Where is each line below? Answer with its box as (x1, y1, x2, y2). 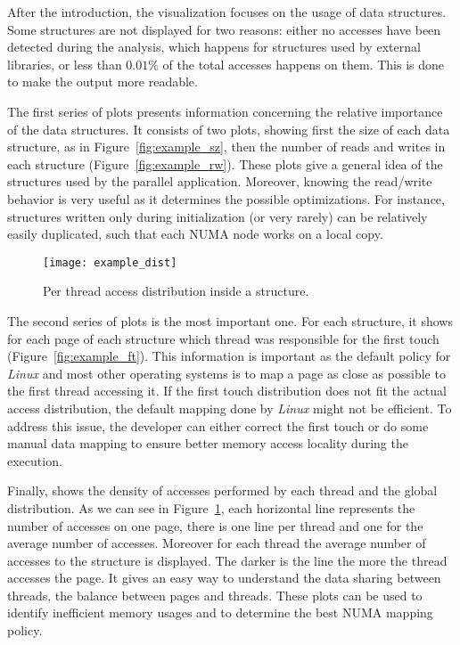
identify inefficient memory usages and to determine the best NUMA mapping (7, 603, 433, 622)
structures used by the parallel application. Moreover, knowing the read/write (7, 172, 432, 191)
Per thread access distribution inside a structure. (43, 282, 309, 300)
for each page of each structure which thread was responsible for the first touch (7, 329, 439, 347)
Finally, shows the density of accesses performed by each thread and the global (7, 481, 438, 500)
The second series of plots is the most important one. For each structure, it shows (7, 311, 453, 330)
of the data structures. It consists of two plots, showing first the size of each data (7, 119, 450, 138)
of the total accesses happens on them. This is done (162, 54, 445, 73)
